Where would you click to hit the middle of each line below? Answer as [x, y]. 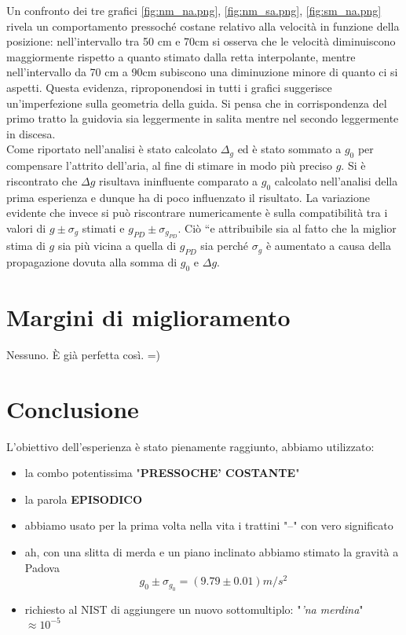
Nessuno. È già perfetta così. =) [84, 354]
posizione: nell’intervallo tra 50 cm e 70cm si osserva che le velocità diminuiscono [201, 41]
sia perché [225, 246]
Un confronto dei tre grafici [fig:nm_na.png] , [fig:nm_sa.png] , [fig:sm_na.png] [194, 10]
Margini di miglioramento [148, 316]
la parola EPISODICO [84, 499]
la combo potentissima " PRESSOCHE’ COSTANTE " [162, 473]
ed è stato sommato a [289, 149]
